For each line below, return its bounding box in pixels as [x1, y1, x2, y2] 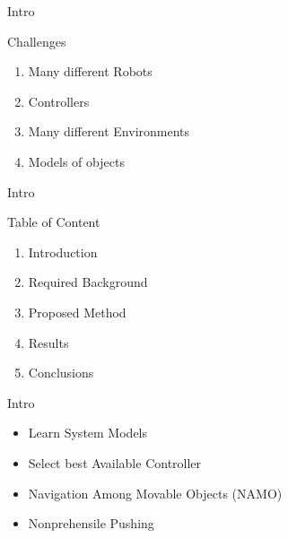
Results [28, 333, 69, 351]
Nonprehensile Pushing [28, 514, 154, 533]
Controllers [28, 91, 90, 110]
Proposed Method [28, 302, 127, 321]
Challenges [7, 31, 66, 50]
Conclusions [28, 363, 94, 382]
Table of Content [7, 213, 100, 231]
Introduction [28, 242, 98, 261]
